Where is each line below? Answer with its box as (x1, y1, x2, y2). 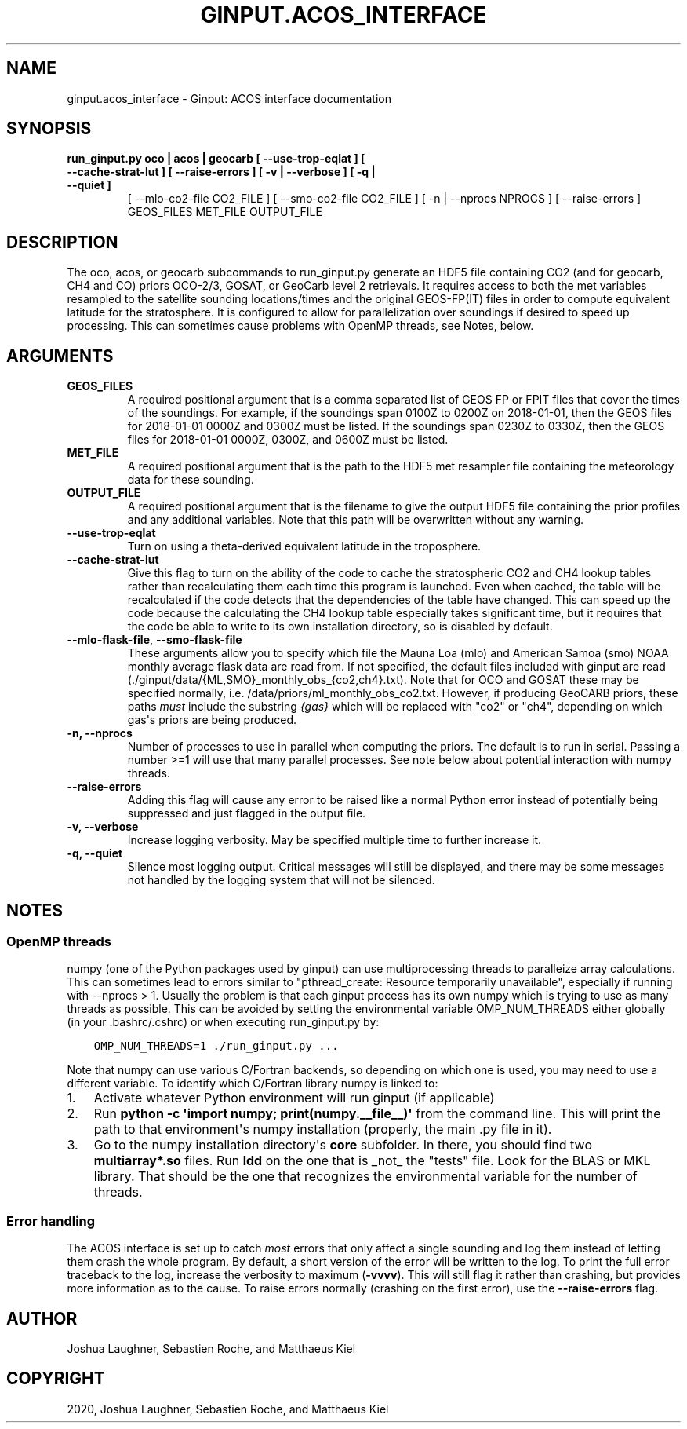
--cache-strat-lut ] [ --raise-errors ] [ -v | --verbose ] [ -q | (67, 165, 376, 179)
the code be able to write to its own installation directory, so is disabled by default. (127, 619, 553, 634)
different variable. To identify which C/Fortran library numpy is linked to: (67, 1076, 438, 1091)
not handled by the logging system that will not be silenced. (127, 873, 435, 887)
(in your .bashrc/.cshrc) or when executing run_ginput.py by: (67, 1015, 380, 1029)
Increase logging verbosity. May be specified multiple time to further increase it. (127, 833, 542, 847)
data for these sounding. (127, 473, 254, 487)
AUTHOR (6, 1308, 78, 1328)
